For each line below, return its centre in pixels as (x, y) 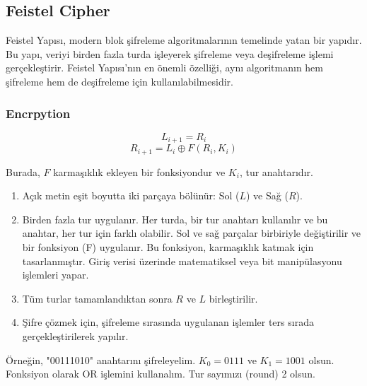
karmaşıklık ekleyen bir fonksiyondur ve (139, 171)
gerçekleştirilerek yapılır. (75, 336)
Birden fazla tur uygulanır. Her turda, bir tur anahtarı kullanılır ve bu (175, 219)
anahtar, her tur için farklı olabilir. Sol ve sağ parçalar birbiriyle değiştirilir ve (192, 233)
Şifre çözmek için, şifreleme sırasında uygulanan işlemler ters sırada (168, 322)
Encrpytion (38, 113)
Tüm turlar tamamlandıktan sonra (97, 298)
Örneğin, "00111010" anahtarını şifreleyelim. (101, 359)
